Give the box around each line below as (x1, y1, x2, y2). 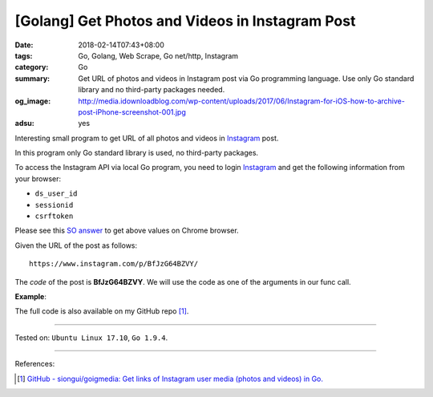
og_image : (14, 96, 51, 106)
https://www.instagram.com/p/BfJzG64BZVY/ (29, 259, 199, 269)
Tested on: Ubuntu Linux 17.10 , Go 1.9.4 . (14, 333, 168, 342)
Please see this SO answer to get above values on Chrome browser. (14, 225, 240, 236)
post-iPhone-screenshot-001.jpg (78, 107, 186, 116)
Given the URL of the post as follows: (14, 241, 138, 250)
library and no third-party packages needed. (78, 85, 225, 95)
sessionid (34, 201, 74, 209)
